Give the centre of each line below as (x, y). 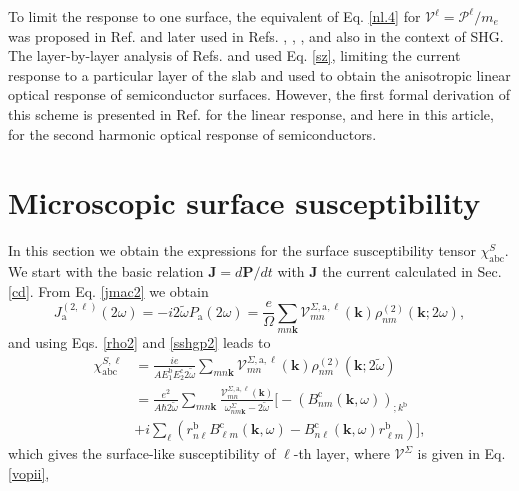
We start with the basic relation (106, 271)
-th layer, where (341, 453)
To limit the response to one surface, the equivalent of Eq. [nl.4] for (214, 16)
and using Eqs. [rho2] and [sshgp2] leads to (139, 342)
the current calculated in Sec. (412, 271)
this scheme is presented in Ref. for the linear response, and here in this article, (251, 113)
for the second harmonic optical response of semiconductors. (192, 133)
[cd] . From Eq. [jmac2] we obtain (108, 290)
